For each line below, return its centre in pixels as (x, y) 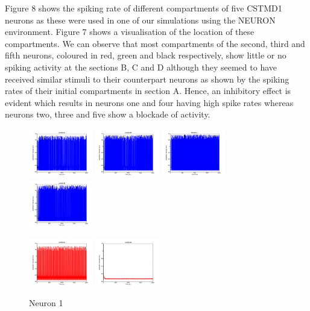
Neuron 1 (46, 303)
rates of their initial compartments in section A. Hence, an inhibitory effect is (148, 91)
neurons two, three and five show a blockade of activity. (108, 114)
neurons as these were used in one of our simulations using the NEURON (140, 20)
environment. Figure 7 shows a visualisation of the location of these (130, 32)
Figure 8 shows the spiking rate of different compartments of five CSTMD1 (144, 8)
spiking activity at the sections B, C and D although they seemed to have (141, 67)
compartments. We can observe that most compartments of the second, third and (155, 43)
